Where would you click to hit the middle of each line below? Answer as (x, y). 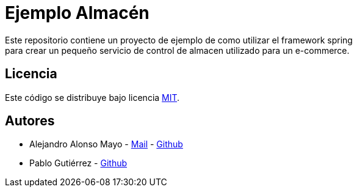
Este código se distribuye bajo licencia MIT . (92, 97)
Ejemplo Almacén (77, 13)
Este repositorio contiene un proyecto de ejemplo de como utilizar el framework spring (179, 40)
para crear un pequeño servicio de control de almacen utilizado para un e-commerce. (177, 50)
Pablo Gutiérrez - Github (78, 163)
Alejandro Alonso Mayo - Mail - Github (106, 144)
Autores (30, 121)
